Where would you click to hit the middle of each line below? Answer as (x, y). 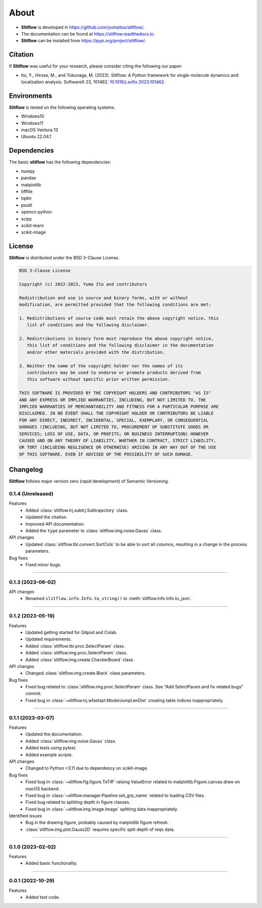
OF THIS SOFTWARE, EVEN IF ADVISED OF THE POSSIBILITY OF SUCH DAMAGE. (106, 454)
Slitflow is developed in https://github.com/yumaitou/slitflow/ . (83, 27)
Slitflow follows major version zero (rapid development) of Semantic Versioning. (89, 481)
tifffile (27, 191)
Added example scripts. (49, 754)
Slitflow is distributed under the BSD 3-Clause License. (64, 258)
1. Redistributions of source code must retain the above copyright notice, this (119, 318)
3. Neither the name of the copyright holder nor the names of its (101, 366)
